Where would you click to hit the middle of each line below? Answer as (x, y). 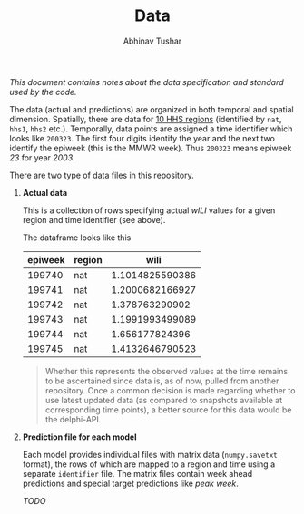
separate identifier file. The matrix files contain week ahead (137, 473)
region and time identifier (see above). (94, 219)
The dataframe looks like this (77, 238)
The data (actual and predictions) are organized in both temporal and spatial (152, 109)
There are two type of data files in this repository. (102, 175)
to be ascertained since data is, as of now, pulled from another (162, 381)
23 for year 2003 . (42, 157)
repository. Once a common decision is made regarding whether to (170, 390)
